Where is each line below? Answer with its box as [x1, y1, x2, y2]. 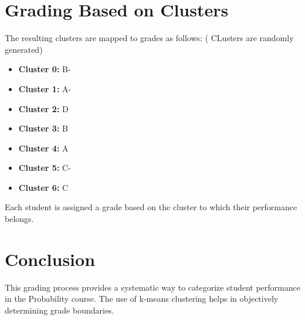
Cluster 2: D [18, 102, 69, 114]
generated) [5, 43, 43, 55]
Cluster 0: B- [18, 63, 71, 75]
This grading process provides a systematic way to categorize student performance [5, 281, 300, 293]
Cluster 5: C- [18, 161, 71, 174]
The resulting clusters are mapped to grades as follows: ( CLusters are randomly [5, 32, 294, 44]
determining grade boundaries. [5, 304, 114, 316]
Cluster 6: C [18, 181, 69, 193]
